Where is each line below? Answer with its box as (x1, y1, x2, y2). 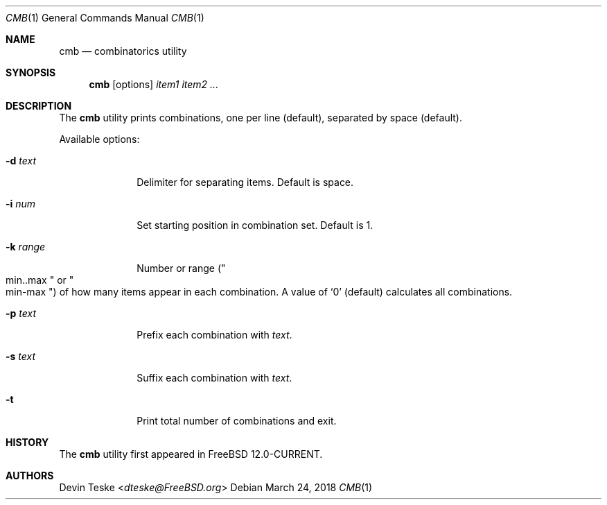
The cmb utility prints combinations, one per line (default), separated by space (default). (59, 112, 462, 123)
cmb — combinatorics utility (59, 45, 187, 57)
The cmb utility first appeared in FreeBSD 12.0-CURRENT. (59, 448, 323, 460)
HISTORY (6, 436, 49, 448)
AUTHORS (6, 470, 54, 481)
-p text (6, 307, 37, 319)
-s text (6, 350, 36, 362)
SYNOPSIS (6, 67, 56, 78)
